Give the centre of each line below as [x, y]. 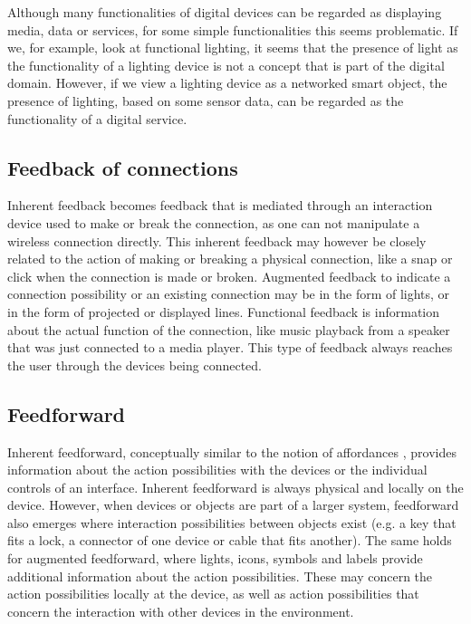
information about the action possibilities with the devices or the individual [217, 470]
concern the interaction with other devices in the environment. [181, 611]
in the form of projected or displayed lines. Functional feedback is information [224, 311]
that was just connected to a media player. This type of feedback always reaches [230, 347]
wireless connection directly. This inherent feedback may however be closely [217, 240]
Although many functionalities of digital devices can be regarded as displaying [225, 12]
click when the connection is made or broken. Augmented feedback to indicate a [229, 276]
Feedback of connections [123, 167]
